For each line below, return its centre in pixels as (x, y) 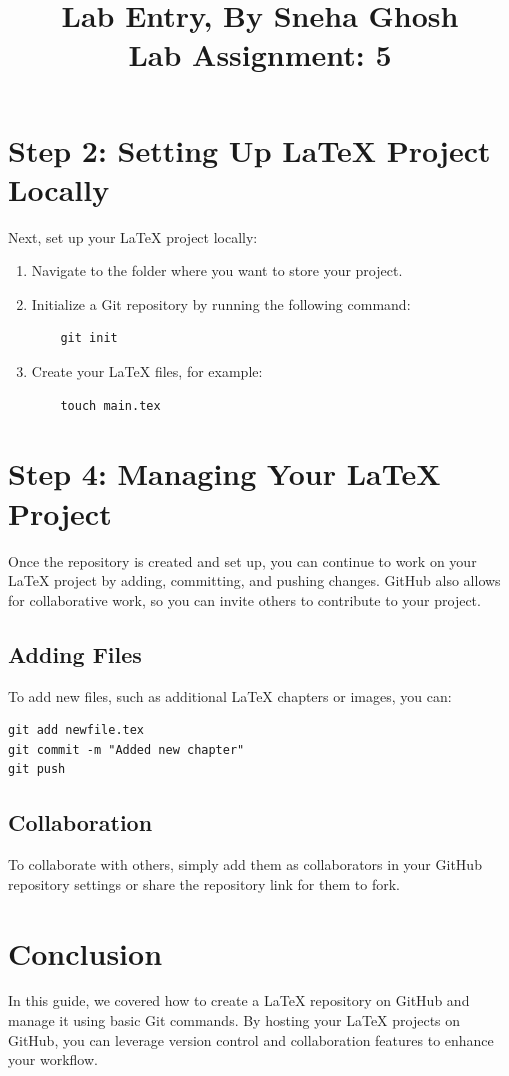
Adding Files (75, 653)
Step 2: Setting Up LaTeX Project (249, 149)
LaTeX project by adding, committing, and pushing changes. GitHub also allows (254, 580)
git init (89, 338)
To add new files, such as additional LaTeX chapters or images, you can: (230, 695)
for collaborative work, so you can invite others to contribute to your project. (244, 599)
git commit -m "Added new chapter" (126, 749)
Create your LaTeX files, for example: (147, 371)
